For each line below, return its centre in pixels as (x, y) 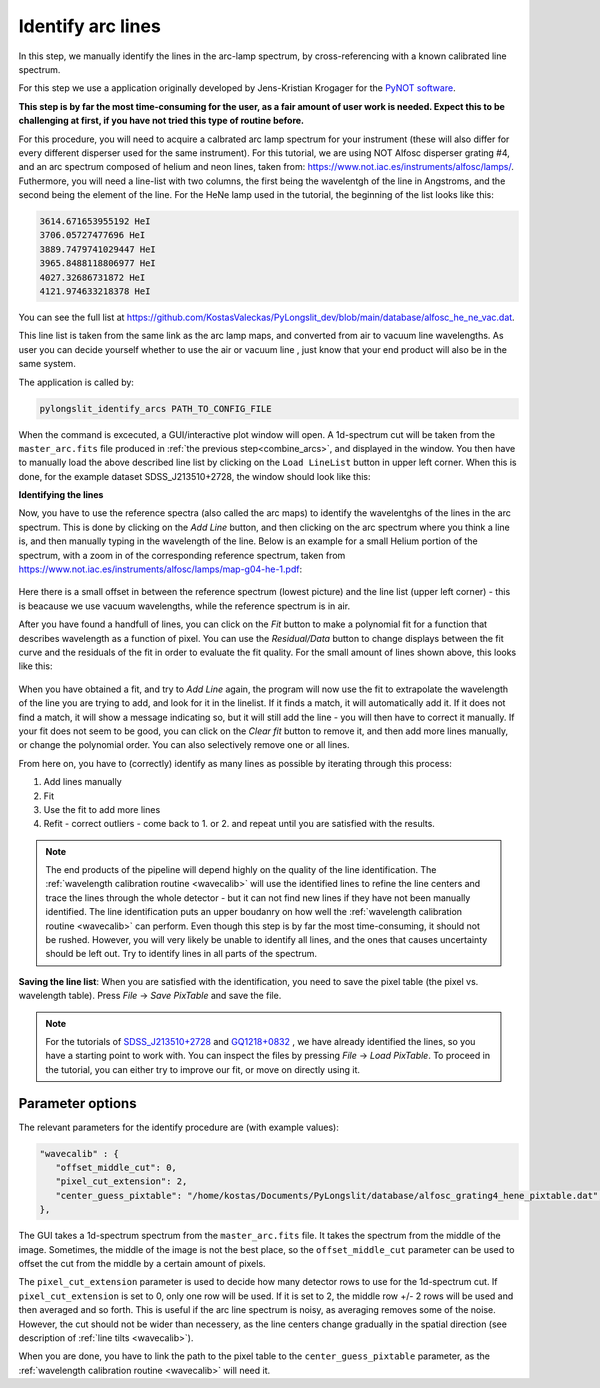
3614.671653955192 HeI (95, 221)
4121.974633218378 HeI (95, 291)
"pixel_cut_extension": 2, (121, 1181)
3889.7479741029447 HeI (98, 249)
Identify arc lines (90, 26)
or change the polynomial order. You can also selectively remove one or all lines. (184, 745)
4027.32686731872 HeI (92, 277)
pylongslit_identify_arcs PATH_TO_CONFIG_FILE (155, 408)
